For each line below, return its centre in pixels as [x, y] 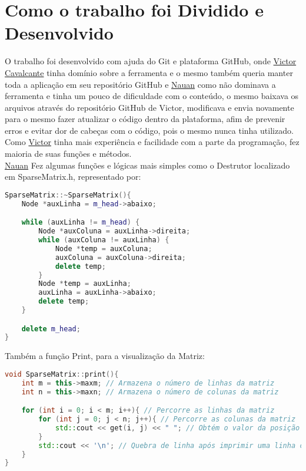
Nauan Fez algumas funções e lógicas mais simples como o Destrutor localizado [147, 165]
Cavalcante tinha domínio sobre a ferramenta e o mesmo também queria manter [149, 72]
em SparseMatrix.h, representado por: [73, 177]
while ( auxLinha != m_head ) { [81, 223]
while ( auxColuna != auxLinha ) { [104, 240]
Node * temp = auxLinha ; [85, 284]
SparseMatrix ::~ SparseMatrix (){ [68, 195]
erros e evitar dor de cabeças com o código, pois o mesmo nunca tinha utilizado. [149, 130]
